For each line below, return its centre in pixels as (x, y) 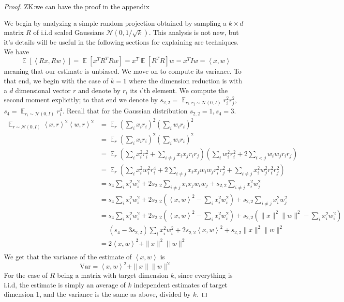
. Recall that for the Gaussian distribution (125, 111)
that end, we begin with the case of (56, 80)
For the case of (26, 275)
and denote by (99, 90)
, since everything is (203, 275)
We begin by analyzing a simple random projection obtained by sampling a (115, 23)
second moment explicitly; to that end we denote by (81, 100)
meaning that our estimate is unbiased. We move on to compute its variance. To (123, 71)
